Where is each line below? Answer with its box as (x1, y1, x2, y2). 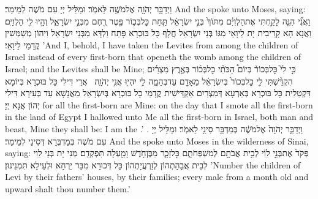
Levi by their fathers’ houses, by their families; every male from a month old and (5, 170, 309, 183)
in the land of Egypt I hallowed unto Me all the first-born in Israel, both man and (5, 110, 313, 123)
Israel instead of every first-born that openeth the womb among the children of (5, 50, 301, 63)
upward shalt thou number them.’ (5, 182, 131, 195)
